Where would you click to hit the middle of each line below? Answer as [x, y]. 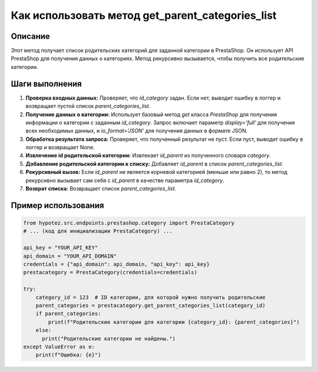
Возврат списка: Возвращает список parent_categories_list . [101, 189]
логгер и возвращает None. [60, 147]
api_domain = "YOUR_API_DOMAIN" [70, 256]
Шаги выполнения [46, 83]
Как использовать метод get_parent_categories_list [144, 15]
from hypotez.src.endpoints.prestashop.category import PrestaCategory [129, 223]
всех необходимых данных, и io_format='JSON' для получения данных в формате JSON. [137, 131]
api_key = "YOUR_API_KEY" [61, 248]
